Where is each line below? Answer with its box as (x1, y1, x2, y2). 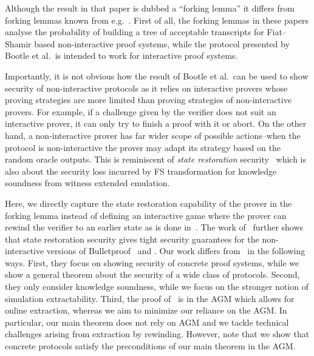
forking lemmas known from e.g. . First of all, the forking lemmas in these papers (5, 13, 309, 26)
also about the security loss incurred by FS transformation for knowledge (5, 164, 277, 177)
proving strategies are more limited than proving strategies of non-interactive (5, 93, 292, 106)
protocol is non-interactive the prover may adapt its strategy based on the (5, 141, 281, 153)
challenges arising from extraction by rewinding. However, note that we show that (5, 327, 310, 340)
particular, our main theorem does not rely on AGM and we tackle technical (5, 315, 289, 328)
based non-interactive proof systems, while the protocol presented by (34, 37, 290, 50)
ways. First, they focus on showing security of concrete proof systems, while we (5, 256, 299, 269)
